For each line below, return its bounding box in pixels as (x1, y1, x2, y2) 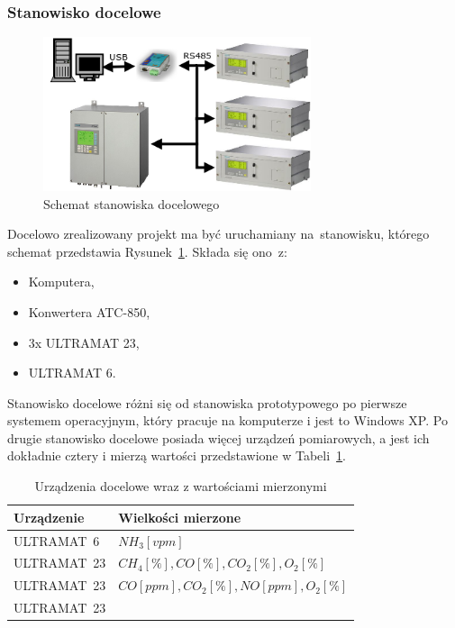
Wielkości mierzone (118, 507, 241, 526)
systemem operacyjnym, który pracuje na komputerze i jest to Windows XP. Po (7, 411, 448, 430)
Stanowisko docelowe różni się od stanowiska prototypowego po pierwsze (7, 393, 407, 412)
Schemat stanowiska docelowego (43, 194, 220, 213)
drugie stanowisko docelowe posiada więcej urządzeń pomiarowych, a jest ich (7, 428, 430, 447)
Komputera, (28, 272, 95, 291)
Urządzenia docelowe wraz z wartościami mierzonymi (34, 477, 327, 496)
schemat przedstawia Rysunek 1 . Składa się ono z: (7, 241, 287, 260)
